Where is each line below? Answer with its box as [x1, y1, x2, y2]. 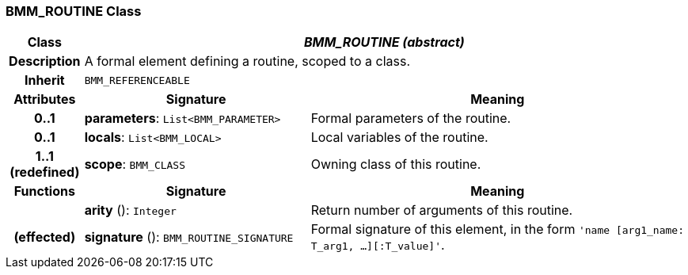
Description [9, 53, 81, 70]
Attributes [13, 91, 76, 108]
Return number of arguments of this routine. [310, 202, 573, 219]
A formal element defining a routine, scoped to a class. [84, 53, 411, 70]
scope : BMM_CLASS [84, 156, 186, 173]
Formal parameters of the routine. [310, 110, 511, 127]
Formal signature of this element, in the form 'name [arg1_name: [310, 221, 684, 238]
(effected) [13, 229, 76, 246]
